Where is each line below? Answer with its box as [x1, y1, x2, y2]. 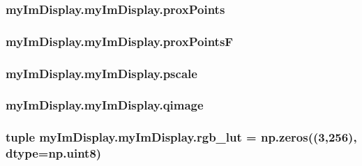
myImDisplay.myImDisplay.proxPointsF [6, 32, 234, 50]
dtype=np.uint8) [6, 144, 102, 162]
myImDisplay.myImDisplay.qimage [6, 96, 204, 114]
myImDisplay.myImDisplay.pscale [6, 64, 197, 82]
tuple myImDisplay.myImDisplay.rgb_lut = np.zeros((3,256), [6, 128, 357, 146]
